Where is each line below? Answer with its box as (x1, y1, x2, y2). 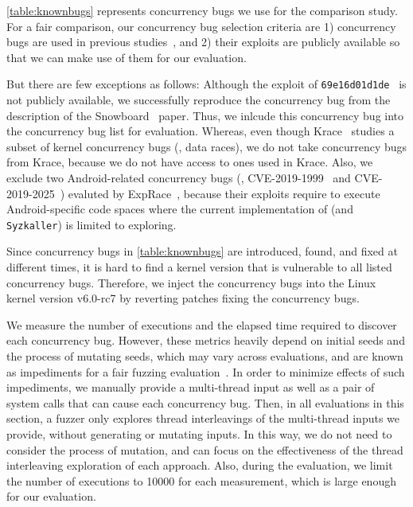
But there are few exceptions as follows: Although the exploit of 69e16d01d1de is (6, 76, 407, 92)
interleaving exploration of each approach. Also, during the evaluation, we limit (6, 457, 393, 474)
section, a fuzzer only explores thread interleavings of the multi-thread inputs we (6, 410, 400, 427)
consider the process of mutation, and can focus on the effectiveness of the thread (6, 441, 403, 458)
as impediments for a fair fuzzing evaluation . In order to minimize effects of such (6, 363, 405, 380)
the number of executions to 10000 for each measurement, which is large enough (6, 472, 396, 489)
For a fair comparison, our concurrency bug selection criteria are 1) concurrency (6, 18, 396, 34)
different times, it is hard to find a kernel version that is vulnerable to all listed (6, 259, 392, 275)
